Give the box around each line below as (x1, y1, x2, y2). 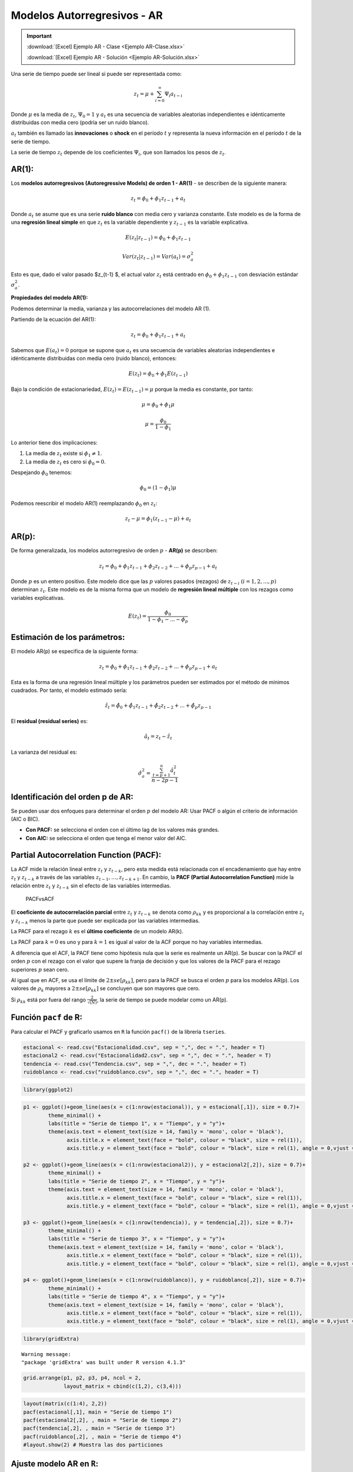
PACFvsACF (25, 895, 55, 902)
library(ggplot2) (23, 1086, 74, 1093)
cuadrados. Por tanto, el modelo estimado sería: (11, 687, 128, 694)
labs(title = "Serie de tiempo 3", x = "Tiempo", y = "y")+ (48, 1235, 225, 1242)
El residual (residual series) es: (11, 717, 88, 724)
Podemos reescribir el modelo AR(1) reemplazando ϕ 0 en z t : (11, 499, 158, 508)
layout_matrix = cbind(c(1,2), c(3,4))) (64, 1383, 182, 1390)
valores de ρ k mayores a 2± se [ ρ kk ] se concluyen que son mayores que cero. (11, 985, 200, 993)
